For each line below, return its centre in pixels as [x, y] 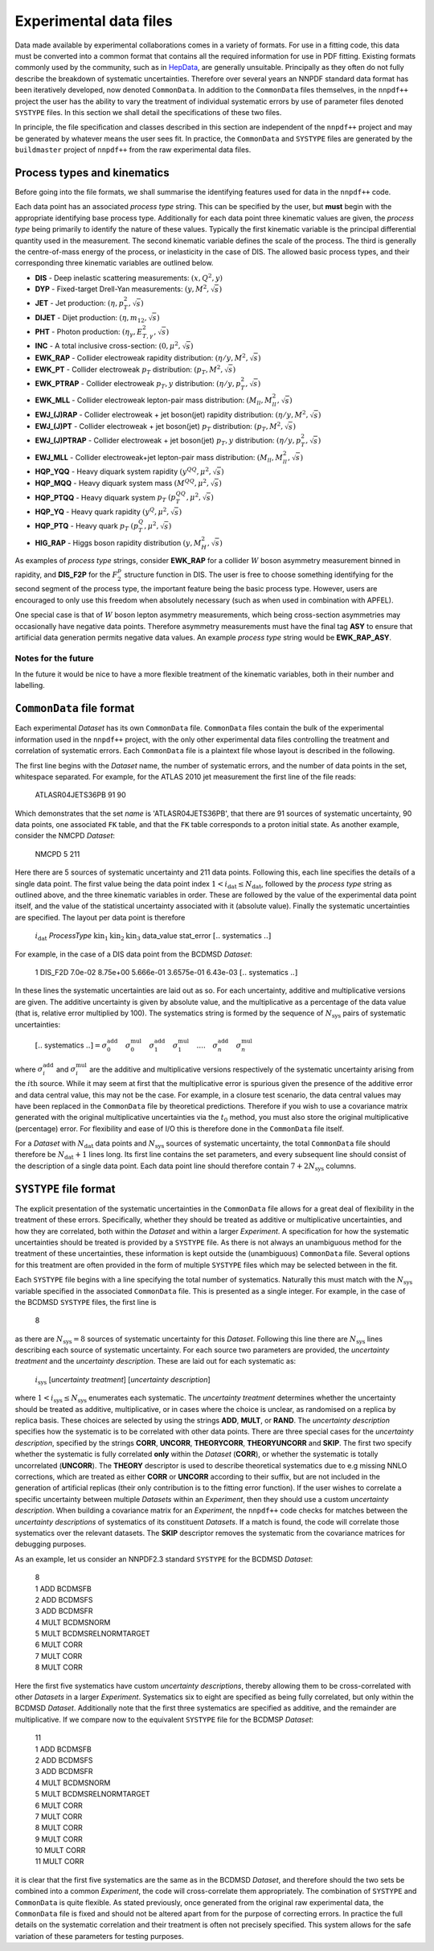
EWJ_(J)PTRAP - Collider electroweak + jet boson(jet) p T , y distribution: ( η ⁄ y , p [168, 441]
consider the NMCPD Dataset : [65, 836]
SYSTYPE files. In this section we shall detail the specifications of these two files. [148, 112]
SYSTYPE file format [65, 1189]
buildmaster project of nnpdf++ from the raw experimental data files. [133, 150]
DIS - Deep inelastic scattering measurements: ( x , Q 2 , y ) [129, 277]
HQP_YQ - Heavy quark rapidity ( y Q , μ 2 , [102, 511]
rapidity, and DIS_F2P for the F [66, 574]
